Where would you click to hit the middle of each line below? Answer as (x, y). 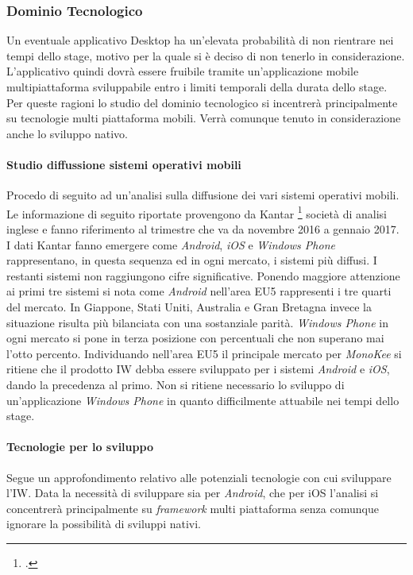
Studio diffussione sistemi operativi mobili (124, 164)
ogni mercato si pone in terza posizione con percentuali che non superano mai (195, 338)
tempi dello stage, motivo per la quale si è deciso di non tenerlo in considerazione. (206, 55)
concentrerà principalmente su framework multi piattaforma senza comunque (193, 508)
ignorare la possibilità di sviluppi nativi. (104, 524)
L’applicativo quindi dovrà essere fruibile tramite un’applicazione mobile (183, 71)
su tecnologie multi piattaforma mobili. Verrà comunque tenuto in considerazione (204, 118)
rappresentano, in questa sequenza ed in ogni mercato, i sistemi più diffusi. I (192, 260)
